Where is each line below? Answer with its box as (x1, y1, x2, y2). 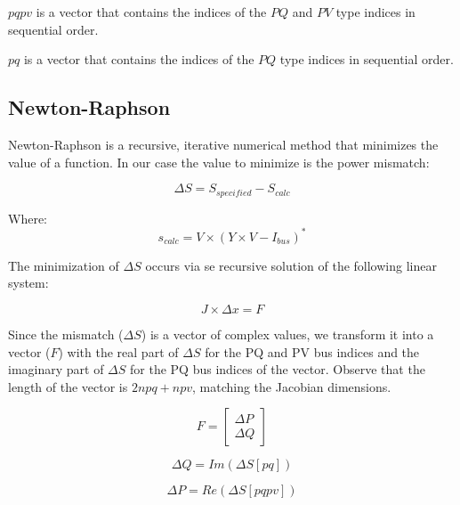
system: (8, 273, 49, 292)
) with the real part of (58, 342, 179, 361)
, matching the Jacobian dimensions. (192, 377, 391, 395)
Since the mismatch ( (8, 324, 124, 343)
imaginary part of (8, 360, 104, 379)
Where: (8, 208, 47, 227)
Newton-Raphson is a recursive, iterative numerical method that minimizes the (8, 134, 439, 153)
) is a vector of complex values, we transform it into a (141, 324, 434, 343)
